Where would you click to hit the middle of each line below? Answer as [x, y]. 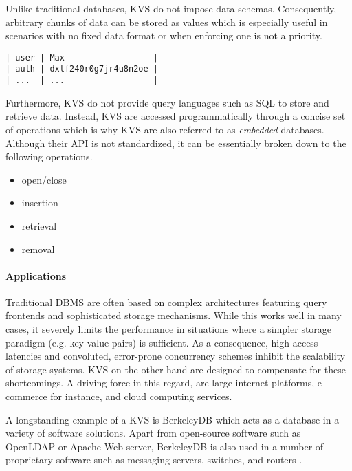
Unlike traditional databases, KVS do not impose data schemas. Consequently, [171, 8]
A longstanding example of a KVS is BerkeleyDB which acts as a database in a [173, 419]
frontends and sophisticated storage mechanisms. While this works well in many [174, 315]
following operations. [49, 156]
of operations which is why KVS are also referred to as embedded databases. [165, 129]
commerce [26, 396]
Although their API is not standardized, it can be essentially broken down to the [176, 143]
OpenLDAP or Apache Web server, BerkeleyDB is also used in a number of [165, 446]
